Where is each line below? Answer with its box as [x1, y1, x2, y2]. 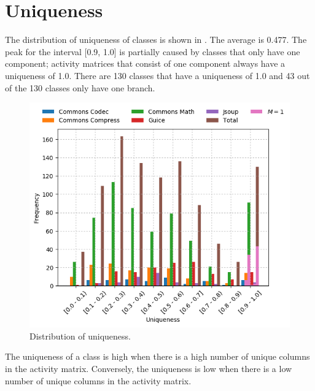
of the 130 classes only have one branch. [5, 81, 155, 94]
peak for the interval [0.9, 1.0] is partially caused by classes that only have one [5, 45, 300, 58]
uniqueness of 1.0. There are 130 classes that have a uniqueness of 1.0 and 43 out [5, 69, 310, 82]
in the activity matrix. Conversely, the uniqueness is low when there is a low [5, 362, 292, 375]
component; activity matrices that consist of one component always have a [5, 57, 286, 70]
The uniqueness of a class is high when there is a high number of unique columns [5, 350, 310, 363]
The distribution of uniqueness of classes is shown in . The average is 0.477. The [5, 33, 307, 46]
